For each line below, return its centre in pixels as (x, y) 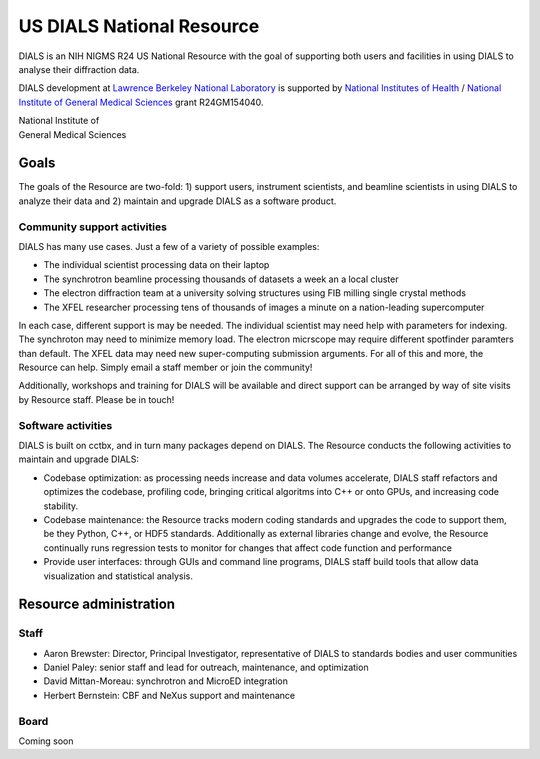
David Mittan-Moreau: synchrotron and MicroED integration (166, 681)
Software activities (65, 425)
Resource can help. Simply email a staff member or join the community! (165, 367)
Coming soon (46, 741)
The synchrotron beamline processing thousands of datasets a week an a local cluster (221, 279)
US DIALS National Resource (139, 26)
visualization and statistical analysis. (118, 576)
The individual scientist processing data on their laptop (156, 265)
